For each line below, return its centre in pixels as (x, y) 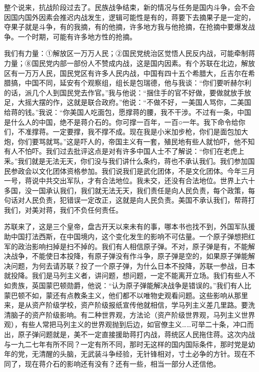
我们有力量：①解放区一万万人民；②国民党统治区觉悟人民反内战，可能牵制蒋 (129, 53)
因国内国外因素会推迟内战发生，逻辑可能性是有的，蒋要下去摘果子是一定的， (129, 17)
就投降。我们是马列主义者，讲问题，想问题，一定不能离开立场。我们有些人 (126, 275)
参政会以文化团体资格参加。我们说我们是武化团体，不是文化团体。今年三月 (133, 171)
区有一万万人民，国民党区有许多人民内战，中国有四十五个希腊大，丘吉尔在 (126, 73)
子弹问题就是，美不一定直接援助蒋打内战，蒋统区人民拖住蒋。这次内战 (140, 334)
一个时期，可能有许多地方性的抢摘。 (77, 36)
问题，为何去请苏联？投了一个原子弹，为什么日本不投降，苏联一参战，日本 (133, 265)
